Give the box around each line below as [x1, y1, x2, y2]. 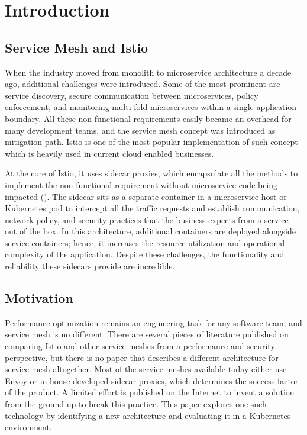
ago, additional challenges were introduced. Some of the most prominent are [5, 78, 280, 90]
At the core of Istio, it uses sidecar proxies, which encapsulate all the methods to [5, 167, 298, 179]
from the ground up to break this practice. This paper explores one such [5, 398, 267, 410]
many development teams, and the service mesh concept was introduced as [5, 124, 276, 136]
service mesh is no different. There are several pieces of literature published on [5, 328, 289, 340]
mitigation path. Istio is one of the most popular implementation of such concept [5, 136, 298, 148]
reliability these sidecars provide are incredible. [5, 260, 175, 272]
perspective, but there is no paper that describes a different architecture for [5, 351, 279, 363]
